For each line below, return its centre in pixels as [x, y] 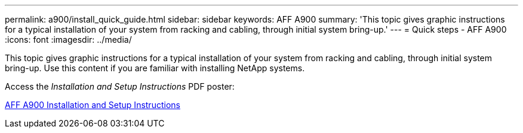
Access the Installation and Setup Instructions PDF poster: [120, 86]
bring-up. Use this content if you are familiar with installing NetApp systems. [155, 68]
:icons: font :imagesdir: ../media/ [68, 39]
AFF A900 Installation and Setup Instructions [93, 105]
